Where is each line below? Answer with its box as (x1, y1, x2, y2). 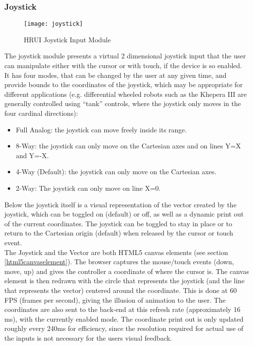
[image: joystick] (24, 20, 83, 28)
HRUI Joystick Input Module (24, 34, 111, 44)
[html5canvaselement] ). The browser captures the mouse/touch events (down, (4, 256, 234, 267)
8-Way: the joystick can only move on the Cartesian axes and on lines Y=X (16, 141, 241, 151)
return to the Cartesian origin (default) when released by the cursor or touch (4, 228, 234, 238)
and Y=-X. (16, 150, 49, 160)
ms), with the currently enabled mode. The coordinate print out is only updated (4, 313, 244, 324)
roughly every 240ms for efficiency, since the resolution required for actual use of (4, 323, 244, 333)
